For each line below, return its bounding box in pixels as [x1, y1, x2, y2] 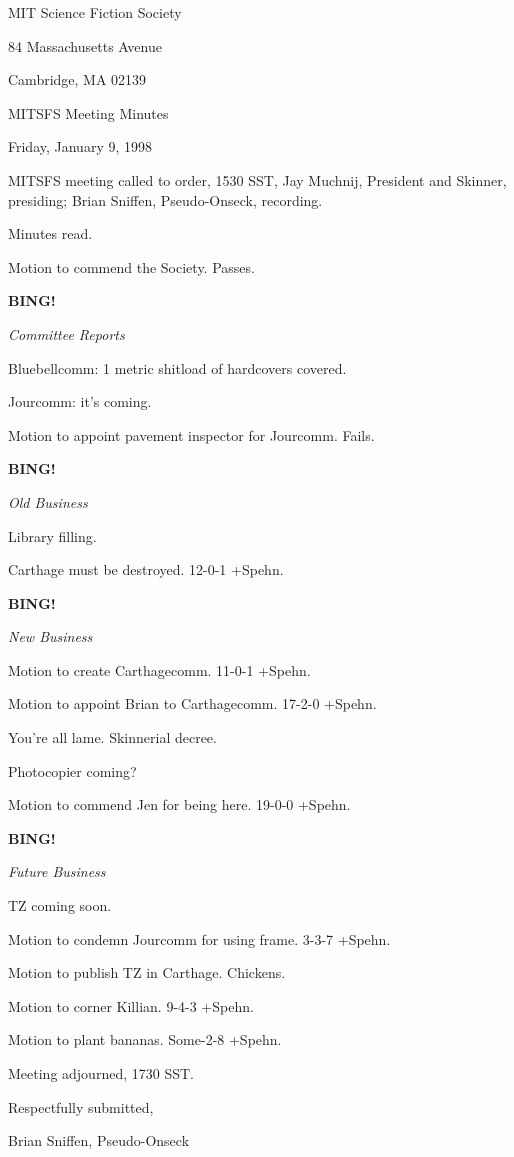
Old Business [8, 491, 88, 512]
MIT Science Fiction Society [8, 2, 182, 22]
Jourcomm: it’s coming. [8, 391, 152, 412]
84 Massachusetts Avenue [8, 35, 162, 56]
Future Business [8, 861, 106, 882]
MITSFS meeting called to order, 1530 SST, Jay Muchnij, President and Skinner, [8, 169, 507, 190]
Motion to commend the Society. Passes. [8, 256, 255, 277]
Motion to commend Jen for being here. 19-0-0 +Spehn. [8, 794, 351, 815]
